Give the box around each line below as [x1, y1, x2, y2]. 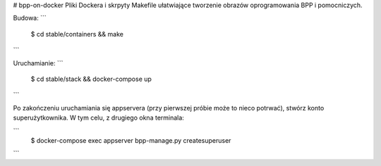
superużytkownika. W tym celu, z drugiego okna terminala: [13, 113, 185, 122]
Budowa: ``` [13, 14, 47, 23]
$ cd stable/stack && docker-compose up [30, 75, 152, 83]
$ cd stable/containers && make [30, 30, 123, 38]
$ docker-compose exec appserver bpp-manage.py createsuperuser [30, 136, 231, 144]
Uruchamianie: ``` [13, 58, 64, 67]
